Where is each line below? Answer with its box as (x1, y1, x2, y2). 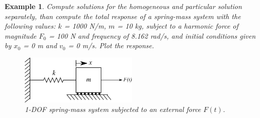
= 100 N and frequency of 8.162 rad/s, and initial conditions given (48, 30, 256, 41)
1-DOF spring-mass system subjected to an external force (25, 104, 201, 114)
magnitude (5, 30, 36, 41)
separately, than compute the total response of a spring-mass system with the (5, 11, 241, 21)
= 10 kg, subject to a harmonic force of (117, 21, 239, 31)
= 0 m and (23, 40, 57, 51)
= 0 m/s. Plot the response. (68, 40, 154, 51)
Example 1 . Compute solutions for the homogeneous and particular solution (5, 1, 242, 11)
